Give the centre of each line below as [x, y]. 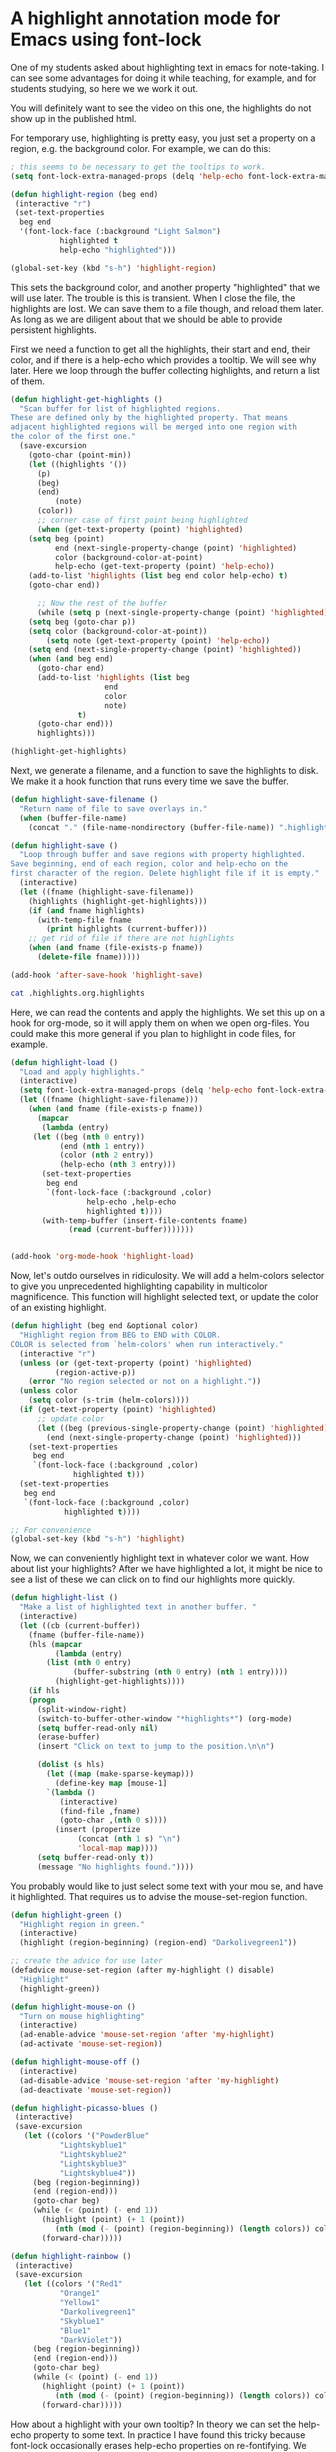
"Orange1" [80, 2293]
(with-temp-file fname [84, 920]
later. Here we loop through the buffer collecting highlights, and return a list [165, 370]
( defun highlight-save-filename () [84, 800]
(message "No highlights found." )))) [115, 1867]
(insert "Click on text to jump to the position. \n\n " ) [155, 1747]
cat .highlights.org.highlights [77, 993]
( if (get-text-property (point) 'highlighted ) [118, 1410]
